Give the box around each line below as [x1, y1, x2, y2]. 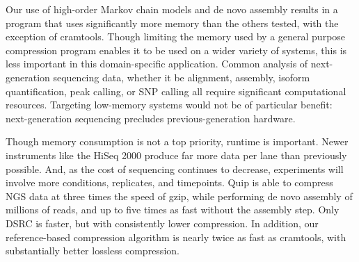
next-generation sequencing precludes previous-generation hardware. [6, 110, 296, 125]
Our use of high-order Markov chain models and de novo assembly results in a [6, 2, 338, 16]
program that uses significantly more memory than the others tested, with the [6, 15, 339, 30]
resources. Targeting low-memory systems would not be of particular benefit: [6, 97, 333, 112]
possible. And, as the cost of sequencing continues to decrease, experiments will [6, 161, 344, 176]
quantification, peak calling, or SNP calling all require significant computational [6, 83, 346, 98]
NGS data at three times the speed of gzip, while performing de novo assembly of [6, 188, 353, 203]
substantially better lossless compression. [6, 243, 179, 258]
